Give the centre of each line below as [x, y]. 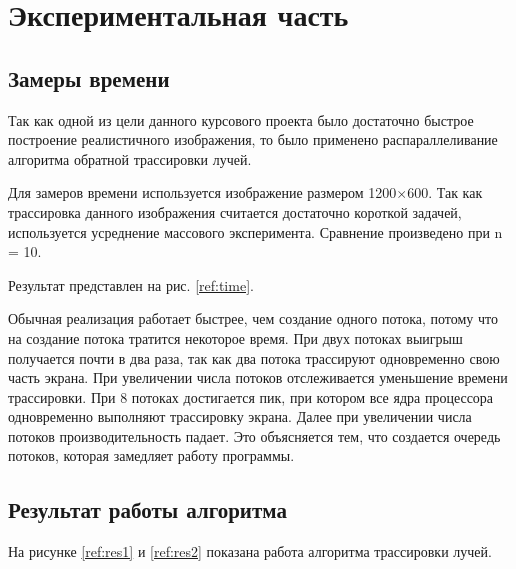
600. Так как [445, 192]
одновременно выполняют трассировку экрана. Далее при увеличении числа [240, 416]
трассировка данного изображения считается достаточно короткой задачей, [235, 211]
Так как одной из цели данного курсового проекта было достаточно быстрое [241, 119]
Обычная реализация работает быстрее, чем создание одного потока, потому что [253, 318]
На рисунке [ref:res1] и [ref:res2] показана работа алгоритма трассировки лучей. [250, 551]
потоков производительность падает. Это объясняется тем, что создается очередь [254, 435]
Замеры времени [89, 77]
